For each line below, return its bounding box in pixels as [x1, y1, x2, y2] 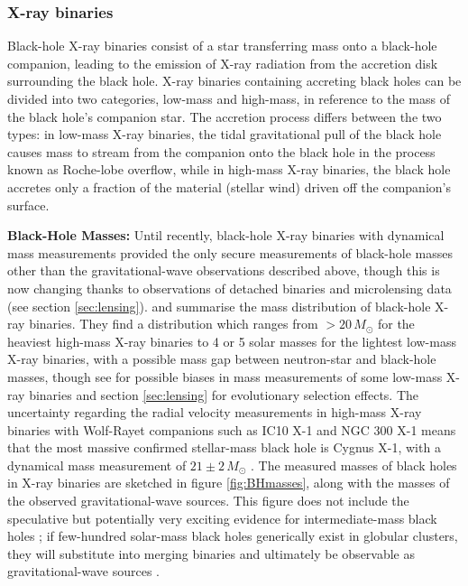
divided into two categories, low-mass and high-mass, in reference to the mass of [7, 89, 450, 107]
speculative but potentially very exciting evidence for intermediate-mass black [7, 508, 437, 527]
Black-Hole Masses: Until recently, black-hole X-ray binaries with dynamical [7, 226, 445, 245]
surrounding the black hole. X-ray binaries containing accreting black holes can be [7, 71, 462, 90]
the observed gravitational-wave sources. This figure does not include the [7, 491, 409, 510]
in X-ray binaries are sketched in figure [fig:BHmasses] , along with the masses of [7, 473, 450, 492]
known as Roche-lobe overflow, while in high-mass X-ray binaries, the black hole [7, 160, 451, 179]
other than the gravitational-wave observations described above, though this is [7, 261, 440, 280]
